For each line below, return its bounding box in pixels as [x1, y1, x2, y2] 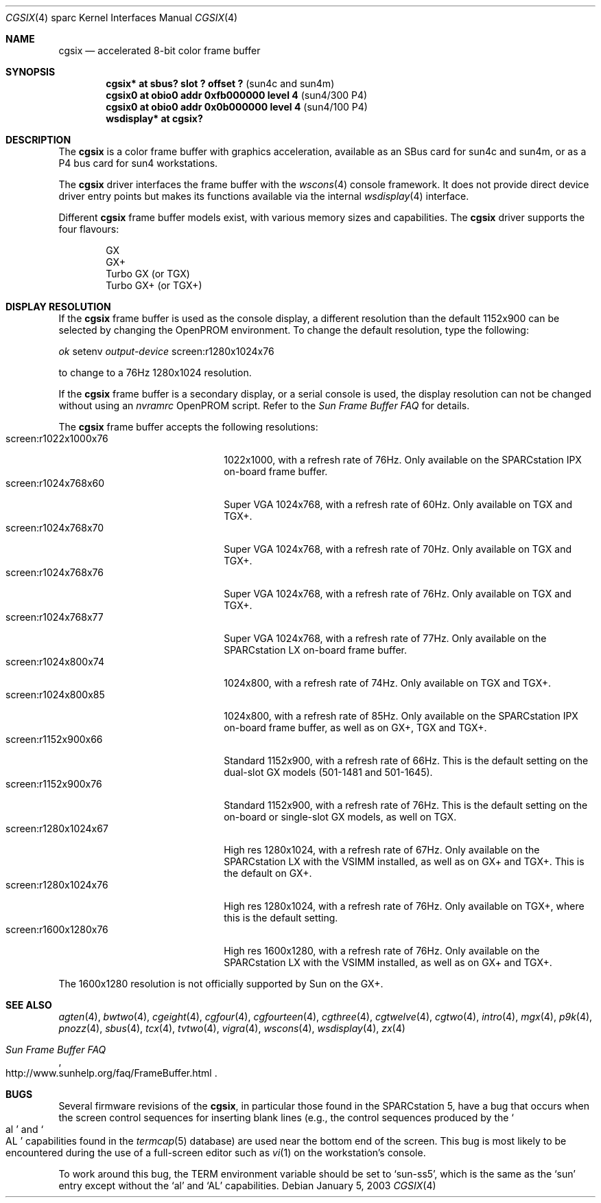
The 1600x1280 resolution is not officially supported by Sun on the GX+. [58, 978, 384, 989]
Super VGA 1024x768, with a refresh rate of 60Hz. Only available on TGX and [224, 499, 573, 510]
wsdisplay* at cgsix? [106, 113, 203, 124]
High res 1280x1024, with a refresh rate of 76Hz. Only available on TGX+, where [224, 900, 585, 912]
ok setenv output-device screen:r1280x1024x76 [58, 345, 274, 357]
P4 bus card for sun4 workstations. [58, 157, 218, 169]
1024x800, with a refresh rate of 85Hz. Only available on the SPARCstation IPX [224, 710, 578, 722]
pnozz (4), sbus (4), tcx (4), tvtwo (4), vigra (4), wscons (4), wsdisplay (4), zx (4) [58, 1022, 405, 1034]
